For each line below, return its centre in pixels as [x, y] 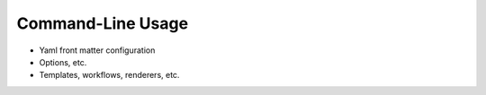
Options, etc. [63, 62]
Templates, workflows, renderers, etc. [109, 75]
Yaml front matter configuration [97, 50]
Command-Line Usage [103, 23]
